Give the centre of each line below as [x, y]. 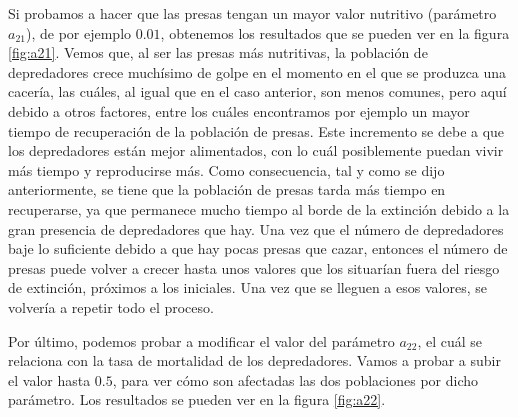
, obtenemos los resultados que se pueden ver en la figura [335, 32]
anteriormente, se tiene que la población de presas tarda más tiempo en [227, 189]
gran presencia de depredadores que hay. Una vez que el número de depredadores [256, 228]
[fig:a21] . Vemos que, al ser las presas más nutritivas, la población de [218, 52]
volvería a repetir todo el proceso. [111, 306]
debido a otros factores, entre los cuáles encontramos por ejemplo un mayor [239, 110]
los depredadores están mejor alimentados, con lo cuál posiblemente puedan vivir [256, 150]
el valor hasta [49, 379]
